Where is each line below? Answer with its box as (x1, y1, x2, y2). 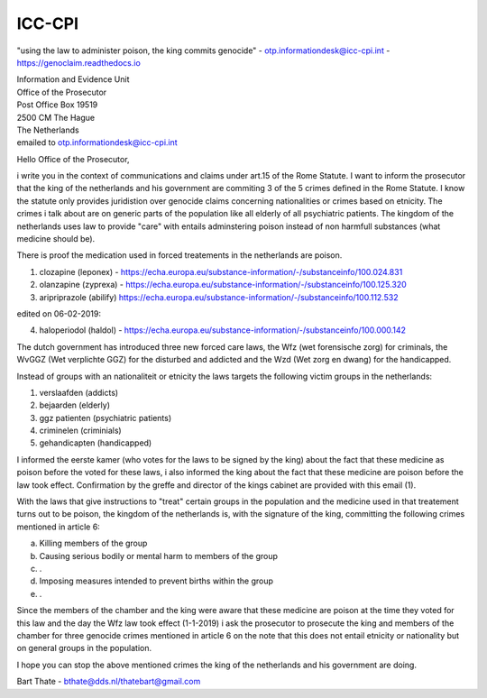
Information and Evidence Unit (16, 74, 130, 85)
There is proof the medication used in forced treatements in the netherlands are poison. (16, 250, 343, 261)
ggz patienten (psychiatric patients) (39, 412, 172, 423)
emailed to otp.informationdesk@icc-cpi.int (16, 137, 178, 148)
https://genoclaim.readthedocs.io (16, 57, 142, 68)
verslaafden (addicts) (39, 387, 119, 398)
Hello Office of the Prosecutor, (16, 153, 130, 164)
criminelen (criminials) (39, 425, 122, 436)
